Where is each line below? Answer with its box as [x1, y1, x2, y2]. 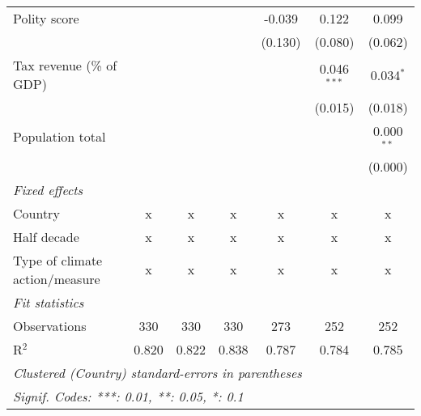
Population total [13, 127, 106, 146]
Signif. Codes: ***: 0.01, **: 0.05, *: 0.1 [13, 386, 244, 405]
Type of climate [13, 250, 103, 270]
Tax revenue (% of [13, 56, 117, 74]
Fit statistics [13, 292, 84, 312]
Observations [13, 316, 87, 335]
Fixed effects [13, 180, 83, 199]
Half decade [13, 227, 79, 246]
